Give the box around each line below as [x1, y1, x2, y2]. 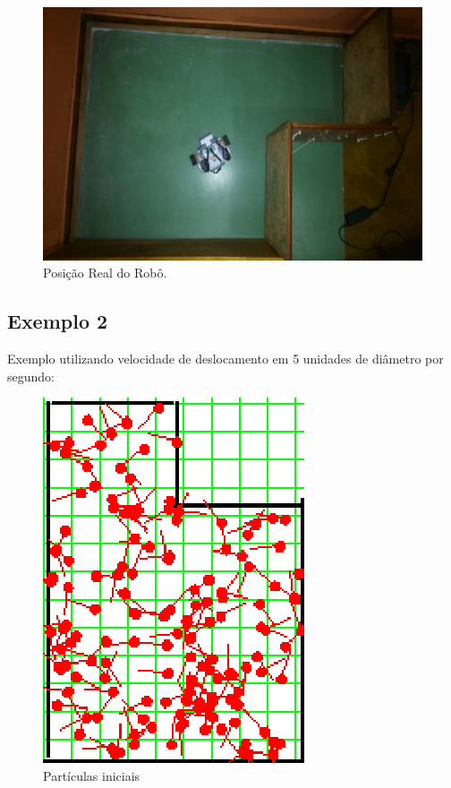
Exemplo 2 [7, 307, 108, 335]
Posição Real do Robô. [43, 263, 167, 282]
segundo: [7, 366, 55, 385]
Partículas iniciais [43, 766, 140, 784]
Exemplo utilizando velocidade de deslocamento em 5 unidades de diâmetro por [7, 349, 444, 368]
